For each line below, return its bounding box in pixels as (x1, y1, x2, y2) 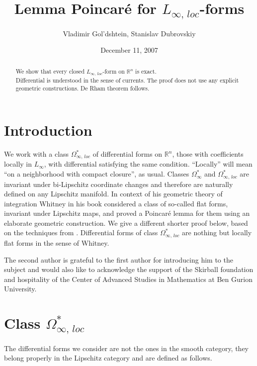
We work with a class (4, 149, 69, 159)
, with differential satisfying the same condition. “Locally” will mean (44, 159, 253, 169)
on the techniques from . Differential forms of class (4, 227, 158, 238)
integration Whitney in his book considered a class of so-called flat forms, (4, 198, 228, 208)
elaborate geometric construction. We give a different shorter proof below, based (4, 217, 248, 228)
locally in (4, 159, 32, 169)
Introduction (4, 120, 92, 140)
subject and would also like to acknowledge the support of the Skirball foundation (4, 264, 254, 274)
